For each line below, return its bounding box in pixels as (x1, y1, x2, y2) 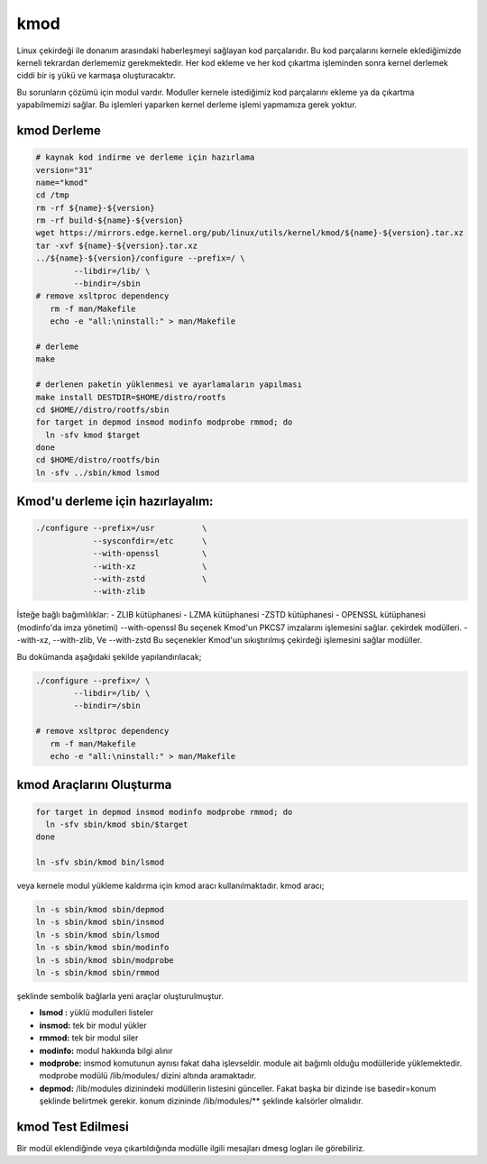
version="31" (35, 165, 94, 175)
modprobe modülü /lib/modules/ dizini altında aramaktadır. (39, 1070, 257, 1081)
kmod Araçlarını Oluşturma (16, 777, 172, 793)
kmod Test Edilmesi (16, 1119, 130, 1134)
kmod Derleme (16, 123, 101, 138)
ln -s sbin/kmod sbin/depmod (35, 904, 165, 915)
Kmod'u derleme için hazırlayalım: (16, 494, 214, 509)
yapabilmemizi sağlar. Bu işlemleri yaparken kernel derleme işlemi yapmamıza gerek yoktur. (16, 99, 357, 110)
